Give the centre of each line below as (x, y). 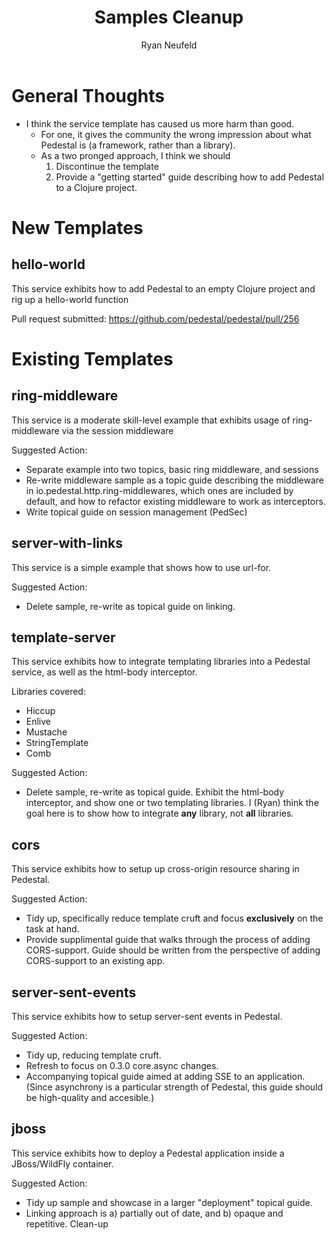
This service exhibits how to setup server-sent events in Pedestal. (147, 1016)
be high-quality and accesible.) (90, 1097)
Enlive (38, 722)
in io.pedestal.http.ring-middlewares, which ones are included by (159, 490)
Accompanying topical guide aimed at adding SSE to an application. (165, 1076)
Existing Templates (92, 358)
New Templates (77, 227)
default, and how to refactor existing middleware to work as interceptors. (175, 501)
